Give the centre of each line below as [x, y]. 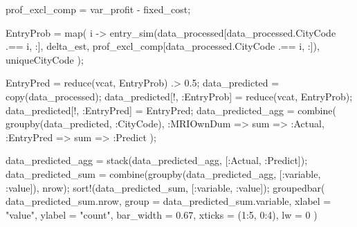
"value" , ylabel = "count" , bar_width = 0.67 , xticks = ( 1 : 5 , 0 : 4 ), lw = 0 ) [162, 214]
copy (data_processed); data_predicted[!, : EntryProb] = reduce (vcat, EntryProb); [179, 96]
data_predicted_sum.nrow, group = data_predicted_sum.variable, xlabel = [168, 201]
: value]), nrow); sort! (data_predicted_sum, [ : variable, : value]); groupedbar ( [165, 187]
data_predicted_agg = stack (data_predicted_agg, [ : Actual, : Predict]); [157, 160]
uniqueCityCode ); [45, 59]
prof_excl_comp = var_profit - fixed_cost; [98, 9]
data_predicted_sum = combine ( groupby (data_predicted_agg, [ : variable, [163, 173]
